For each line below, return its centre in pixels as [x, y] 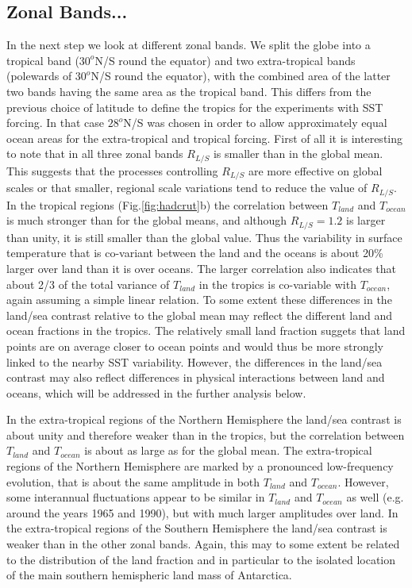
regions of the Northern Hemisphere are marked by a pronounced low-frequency [200, 466]
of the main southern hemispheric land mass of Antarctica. [149, 575]
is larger [366, 220]
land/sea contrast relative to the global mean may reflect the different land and [200, 315]
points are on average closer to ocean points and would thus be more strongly [195, 346]
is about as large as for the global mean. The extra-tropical [228, 450]
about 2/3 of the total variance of [88, 284]
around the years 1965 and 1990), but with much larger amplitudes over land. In [202, 512]
